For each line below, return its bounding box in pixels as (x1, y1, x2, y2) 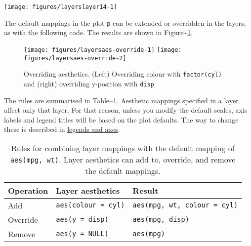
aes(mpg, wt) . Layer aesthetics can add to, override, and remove (10, 153, 236, 165)
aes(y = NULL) (56, 230, 109, 238)
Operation (8, 184, 48, 196)
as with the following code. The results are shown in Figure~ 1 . (4, 27, 193, 38)
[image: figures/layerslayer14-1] (4, 3, 118, 10)
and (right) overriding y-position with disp (24, 78, 154, 88)
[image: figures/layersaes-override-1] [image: (24, 46, 182, 53)
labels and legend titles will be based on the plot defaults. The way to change (4, 114, 239, 124)
